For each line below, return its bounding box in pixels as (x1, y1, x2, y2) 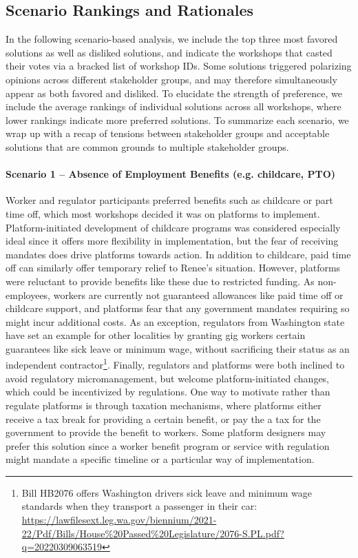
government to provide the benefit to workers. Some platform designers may (6, 425, 326, 440)
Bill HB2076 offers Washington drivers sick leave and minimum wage (21, 485, 312, 499)
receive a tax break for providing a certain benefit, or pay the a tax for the (6, 411, 321, 426)
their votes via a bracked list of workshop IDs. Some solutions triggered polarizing (6, 59, 352, 73)
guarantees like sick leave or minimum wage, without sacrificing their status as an (6, 341, 350, 355)
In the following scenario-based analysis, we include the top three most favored (6, 32, 338, 46)
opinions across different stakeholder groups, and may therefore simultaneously (6, 72, 337, 86)
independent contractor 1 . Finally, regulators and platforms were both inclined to (6, 355, 345, 372)
